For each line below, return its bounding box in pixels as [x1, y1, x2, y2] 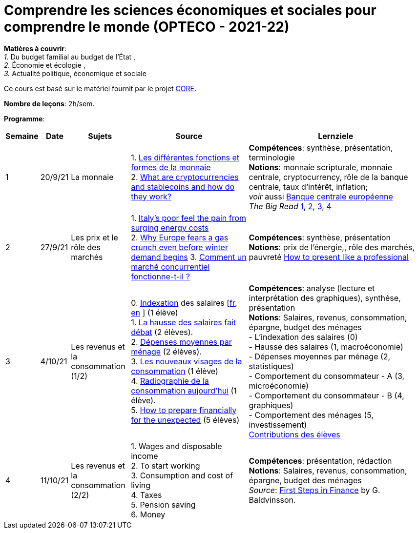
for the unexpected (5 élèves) [131, 415, 240, 425]
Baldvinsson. [249, 494, 296, 505]
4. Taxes [131, 490, 162, 500]
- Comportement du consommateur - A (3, [249, 371, 405, 381]
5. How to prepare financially [131, 405, 237, 415]
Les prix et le [71, 232, 118, 242]
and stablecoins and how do [131, 181, 235, 192]
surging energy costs [131, 222, 209, 233]
